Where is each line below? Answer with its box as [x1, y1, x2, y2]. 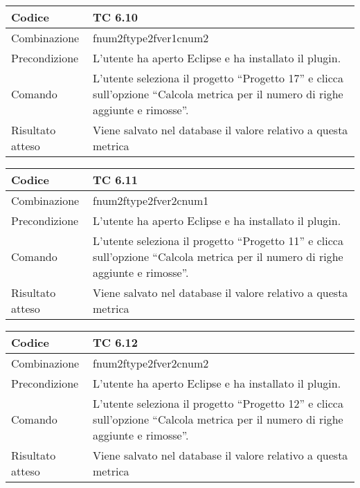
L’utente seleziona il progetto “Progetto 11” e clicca [93, 233, 343, 248]
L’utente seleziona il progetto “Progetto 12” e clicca [93, 395, 343, 411]
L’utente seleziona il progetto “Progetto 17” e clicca [93, 70, 343, 86]
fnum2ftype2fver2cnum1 [93, 192, 209, 208]
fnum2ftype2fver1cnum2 [93, 30, 209, 46]
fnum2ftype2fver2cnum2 [93, 355, 209, 371]
